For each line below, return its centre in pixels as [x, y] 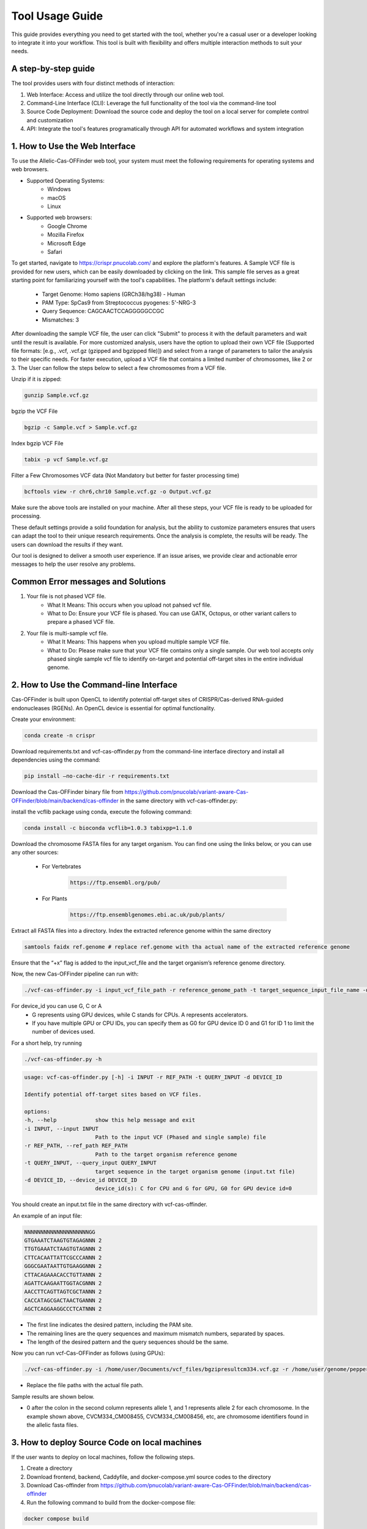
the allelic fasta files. [53, 1424]
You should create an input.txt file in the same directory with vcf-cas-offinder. [109, 1204]
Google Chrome [67, 226]
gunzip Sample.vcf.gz [57, 395]
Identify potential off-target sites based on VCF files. [113, 1094]
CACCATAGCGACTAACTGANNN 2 [63, 1300]
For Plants [54, 898]
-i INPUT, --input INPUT [61, 1129]
